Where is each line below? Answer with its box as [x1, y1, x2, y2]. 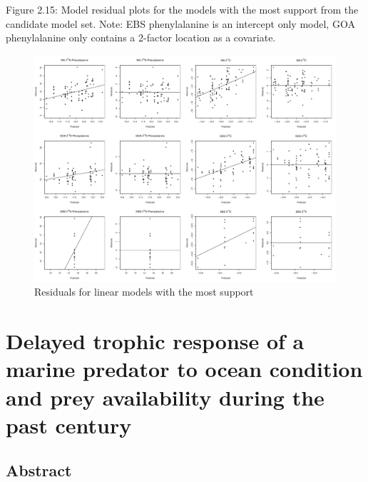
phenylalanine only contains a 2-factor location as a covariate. [6, 30, 276, 45]
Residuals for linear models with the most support [34, 284, 254, 299]
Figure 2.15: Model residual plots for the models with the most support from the [6, 2, 359, 16]
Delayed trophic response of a [6, 326, 305, 356]
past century [6, 410, 132, 439]
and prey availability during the [6, 382, 324, 411]
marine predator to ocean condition [6, 354, 363, 383]
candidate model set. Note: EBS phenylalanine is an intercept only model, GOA [6, 16, 355, 31]
